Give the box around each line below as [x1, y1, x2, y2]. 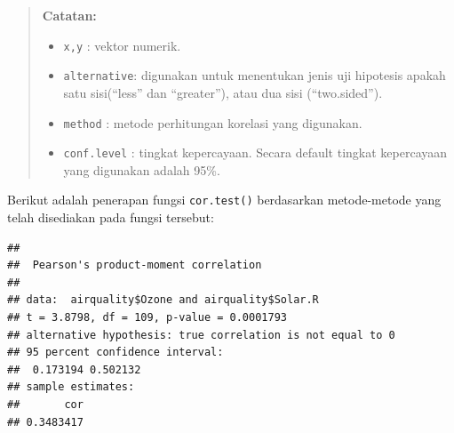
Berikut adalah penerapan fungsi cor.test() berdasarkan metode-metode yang [7, 190, 442, 209]
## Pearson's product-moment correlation [7, 259, 262, 272]
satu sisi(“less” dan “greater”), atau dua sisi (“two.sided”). [63, 83, 383, 101]
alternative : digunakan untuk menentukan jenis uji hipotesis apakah [63, 66, 446, 84]
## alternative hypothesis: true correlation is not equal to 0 [7, 328, 395, 341]
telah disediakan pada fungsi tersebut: [7, 208, 214, 227]
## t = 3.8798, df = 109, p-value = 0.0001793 [7, 311, 287, 325]
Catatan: [42, 6, 97, 24]
